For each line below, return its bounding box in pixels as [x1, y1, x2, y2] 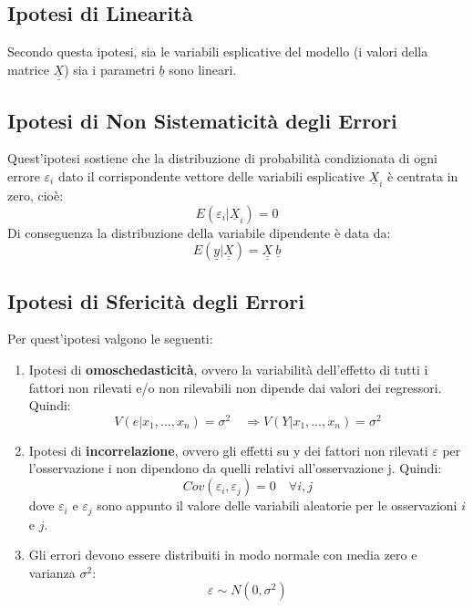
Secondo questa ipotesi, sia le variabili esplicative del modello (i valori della [7, 42, 428, 61]
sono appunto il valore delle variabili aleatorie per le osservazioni [97, 496, 458, 515]
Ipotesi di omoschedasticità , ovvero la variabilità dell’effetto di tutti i [28, 360, 428, 379]
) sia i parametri [64, 59, 155, 78]
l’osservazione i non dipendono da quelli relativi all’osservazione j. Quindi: [28, 459, 442, 478]
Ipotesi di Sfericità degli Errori [7, 286, 304, 314]
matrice [7, 59, 49, 78]
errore [7, 167, 40, 186]
